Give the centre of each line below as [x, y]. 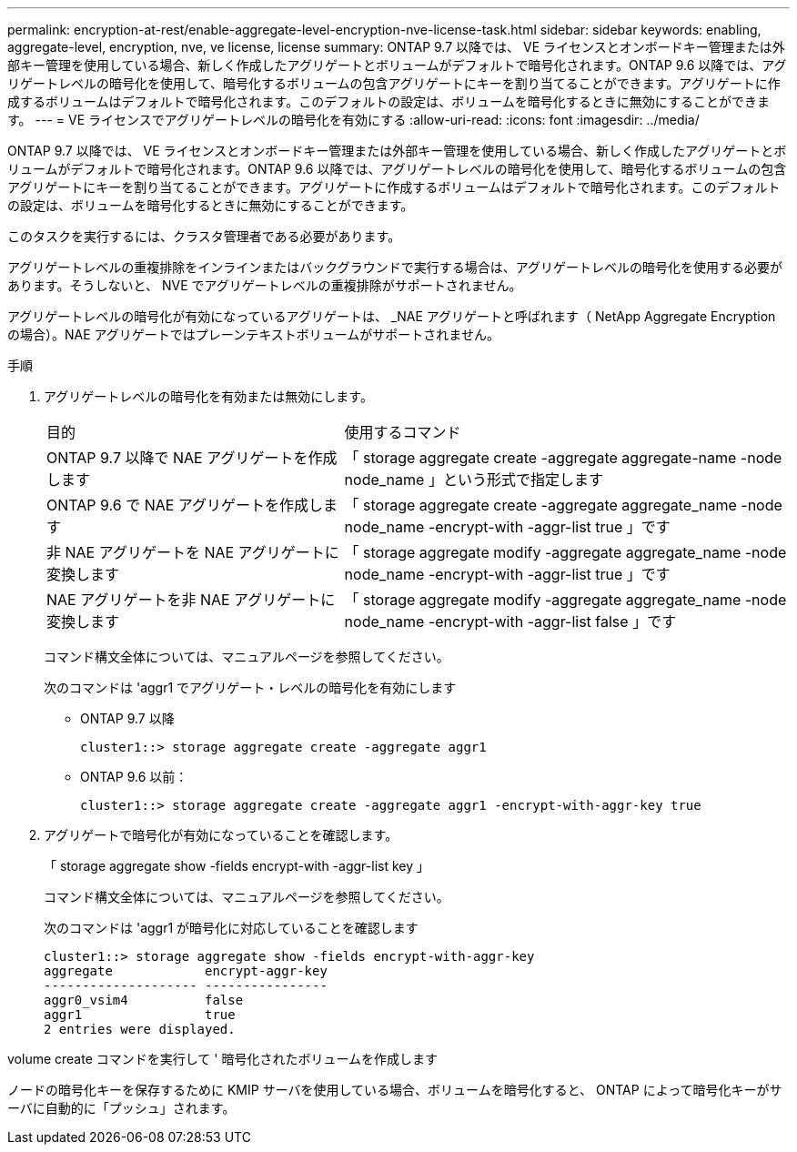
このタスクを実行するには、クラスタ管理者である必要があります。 [204, 236]
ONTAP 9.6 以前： [134, 777]
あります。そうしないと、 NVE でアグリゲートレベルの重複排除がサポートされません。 [265, 285]
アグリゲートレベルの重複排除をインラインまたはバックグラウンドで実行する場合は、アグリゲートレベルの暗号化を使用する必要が [395, 267]
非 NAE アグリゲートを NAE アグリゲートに [193, 552]
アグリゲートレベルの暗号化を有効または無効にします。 [208, 396]
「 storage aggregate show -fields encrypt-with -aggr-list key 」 [237, 866]
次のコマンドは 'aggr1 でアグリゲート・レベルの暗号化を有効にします [250, 687]
